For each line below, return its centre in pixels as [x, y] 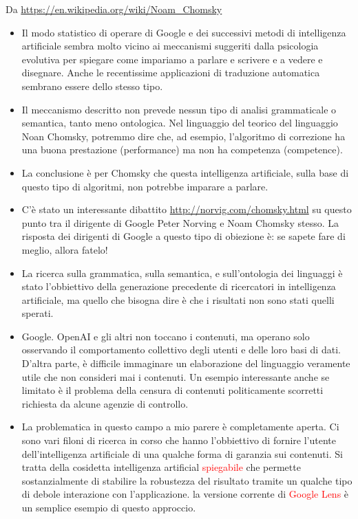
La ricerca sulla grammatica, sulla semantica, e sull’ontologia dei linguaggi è [182, 273]
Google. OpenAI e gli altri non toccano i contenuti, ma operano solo [166, 336]
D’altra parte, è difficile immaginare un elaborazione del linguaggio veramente [186, 363]
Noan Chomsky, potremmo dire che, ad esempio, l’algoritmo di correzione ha [183, 136]
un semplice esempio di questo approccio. [109, 507]
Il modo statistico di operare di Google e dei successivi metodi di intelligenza [184, 32]
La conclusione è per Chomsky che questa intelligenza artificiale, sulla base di [185, 172]
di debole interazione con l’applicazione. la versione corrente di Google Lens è [185, 494]
